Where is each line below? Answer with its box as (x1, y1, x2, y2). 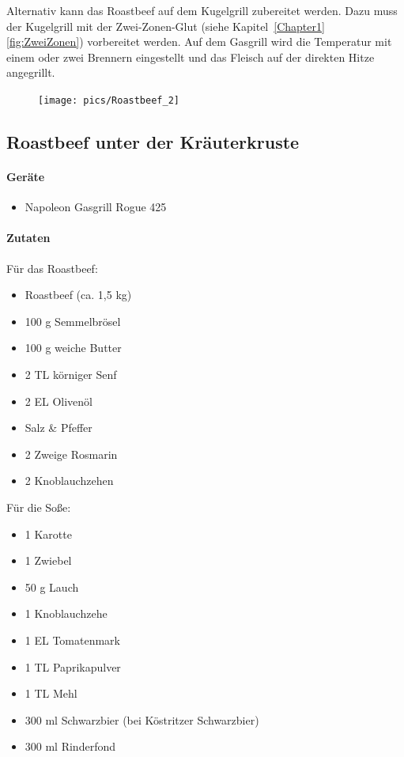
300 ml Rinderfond (25, 738, 115, 755)
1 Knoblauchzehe (25, 605, 108, 622)
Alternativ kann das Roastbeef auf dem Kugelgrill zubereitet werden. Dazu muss (6, 2, 398, 18)
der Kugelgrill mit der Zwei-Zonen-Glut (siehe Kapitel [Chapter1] (6, 17, 325, 34)
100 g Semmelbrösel (25, 312, 121, 329)
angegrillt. (6, 64, 55, 81)
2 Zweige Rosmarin (25, 445, 118, 462)
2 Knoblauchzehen (25, 472, 114, 489)
